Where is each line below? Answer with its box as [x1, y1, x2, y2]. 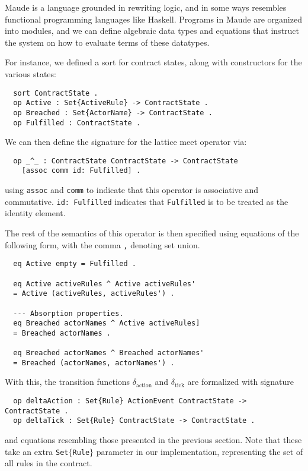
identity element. [5, 207, 66, 219]
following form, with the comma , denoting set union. [5, 238, 200, 251]
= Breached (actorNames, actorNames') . [13, 358, 175, 367]
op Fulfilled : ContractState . [13, 118, 141, 127]
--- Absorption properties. [13, 309, 124, 318]
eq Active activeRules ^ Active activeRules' [13, 279, 196, 288]
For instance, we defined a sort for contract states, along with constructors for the [5, 56, 302, 68]
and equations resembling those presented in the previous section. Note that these [5, 434, 302, 446]
